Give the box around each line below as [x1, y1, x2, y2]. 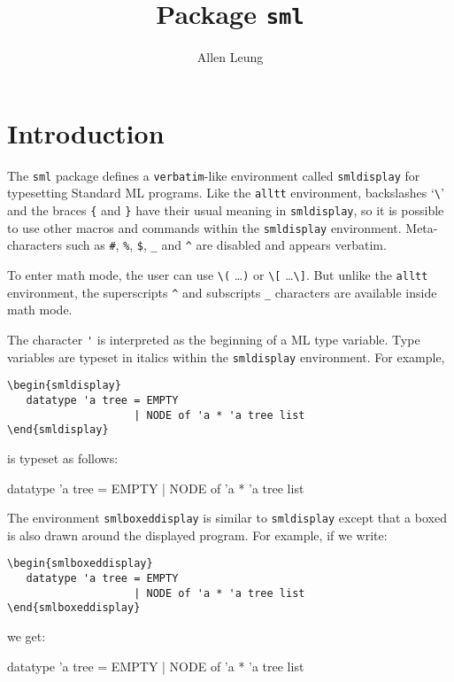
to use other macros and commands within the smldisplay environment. [7, 218, 402, 236]
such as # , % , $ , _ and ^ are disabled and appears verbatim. [65, 236, 387, 254]
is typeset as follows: [7, 448, 119, 467]
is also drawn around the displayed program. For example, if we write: [7, 525, 388, 544]
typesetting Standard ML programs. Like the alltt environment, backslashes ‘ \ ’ [7, 183, 444, 202]
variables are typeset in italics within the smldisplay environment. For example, [7, 347, 445, 366]
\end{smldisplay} [7, 423, 109, 437]
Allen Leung [196, 48, 264, 66]
